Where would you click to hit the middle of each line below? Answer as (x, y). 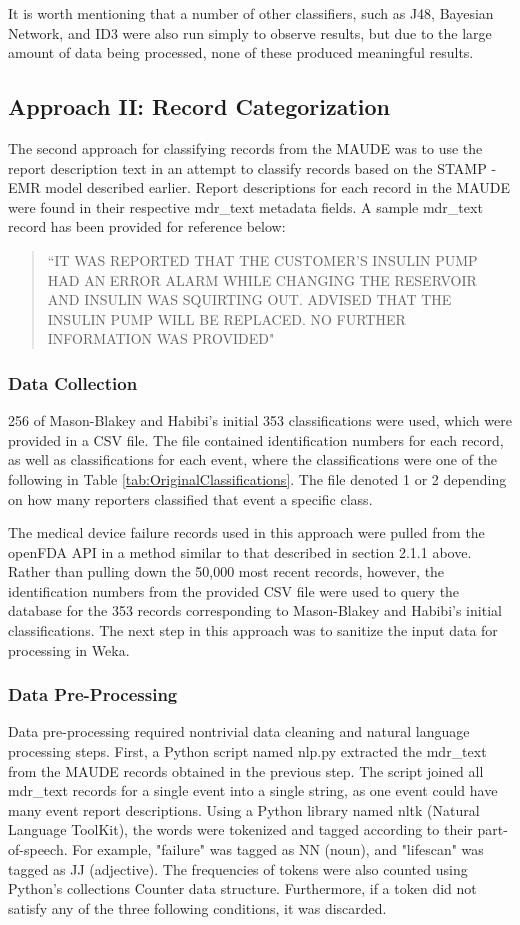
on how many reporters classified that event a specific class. (190, 498)
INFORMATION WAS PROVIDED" (161, 338)
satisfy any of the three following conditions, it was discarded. (197, 907)
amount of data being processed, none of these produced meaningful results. (241, 52)
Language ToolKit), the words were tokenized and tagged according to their (240, 829)
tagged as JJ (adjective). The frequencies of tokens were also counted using (238, 868)
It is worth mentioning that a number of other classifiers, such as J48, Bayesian (251, 13)
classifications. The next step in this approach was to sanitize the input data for (253, 630)
